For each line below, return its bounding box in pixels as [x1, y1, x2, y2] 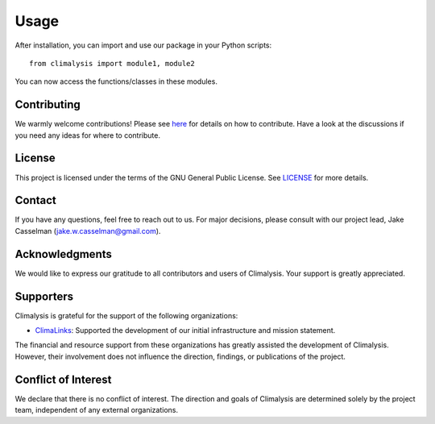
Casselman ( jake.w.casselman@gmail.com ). [14, 226, 161, 235]
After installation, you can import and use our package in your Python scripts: [14, 40, 272, 50]
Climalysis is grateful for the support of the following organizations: [14, 310, 238, 320]
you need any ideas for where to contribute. [14, 130, 161, 140]
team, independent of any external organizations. [14, 405, 179, 415]
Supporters [14, 289, 74, 303]
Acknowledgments [14, 247, 113, 261]
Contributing [14, 98, 81, 112]
